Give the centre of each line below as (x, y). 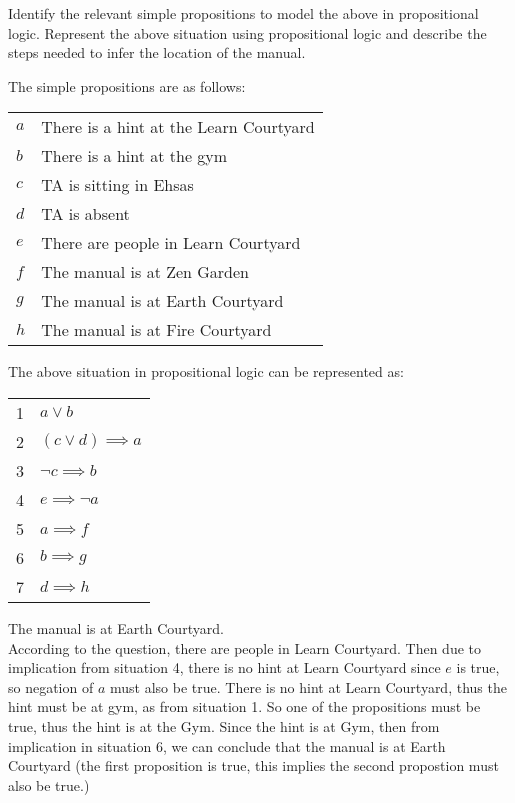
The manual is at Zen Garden (145, 272)
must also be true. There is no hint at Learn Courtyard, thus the (308, 686)
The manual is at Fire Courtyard (156, 330)
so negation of (51, 686)
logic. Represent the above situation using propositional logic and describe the (247, 32)
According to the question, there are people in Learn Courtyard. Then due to (245, 647)
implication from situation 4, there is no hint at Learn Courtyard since (224, 667)
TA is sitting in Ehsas (117, 185)
